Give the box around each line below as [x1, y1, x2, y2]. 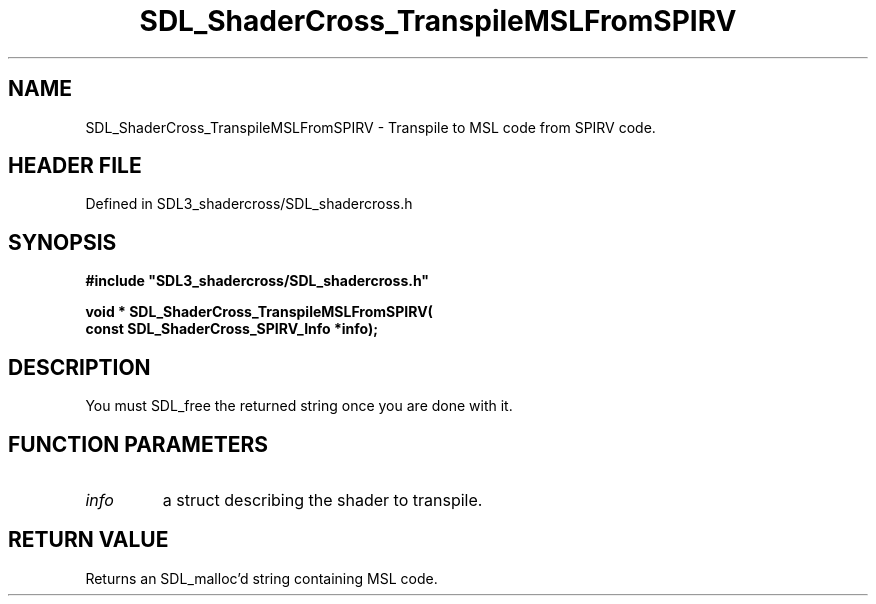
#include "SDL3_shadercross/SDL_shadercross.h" [85, 272, 430, 290]
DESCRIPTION [8, 354, 151, 380]
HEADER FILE [8, 153, 142, 179]
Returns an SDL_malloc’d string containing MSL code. [85, 569, 438, 587]
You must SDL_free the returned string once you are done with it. [85, 397, 513, 415]
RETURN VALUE [8, 527, 169, 553]
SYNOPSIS [8, 229, 117, 255]
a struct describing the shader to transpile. [162, 489, 483, 510]
